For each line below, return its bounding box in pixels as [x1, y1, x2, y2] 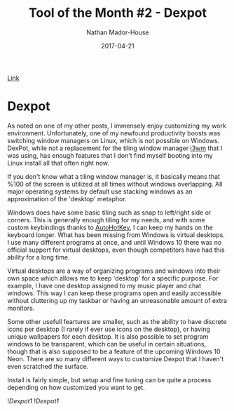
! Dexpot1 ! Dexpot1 [7, 396, 60, 405]
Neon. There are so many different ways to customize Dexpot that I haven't [7, 354, 224, 363]
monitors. [7, 304, 35, 312]
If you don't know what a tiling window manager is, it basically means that [7, 172, 221, 180]
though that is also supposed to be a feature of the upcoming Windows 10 [7, 347, 221, 356]
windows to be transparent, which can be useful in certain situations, [7, 339, 207, 348]
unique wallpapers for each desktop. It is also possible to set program [7, 332, 209, 341]
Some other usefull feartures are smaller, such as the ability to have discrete [7, 317, 227, 325]
